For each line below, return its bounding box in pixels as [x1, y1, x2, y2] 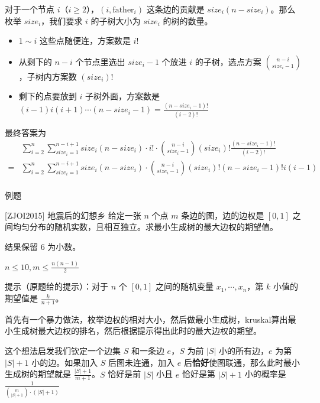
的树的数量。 [163, 14, 213, 27]
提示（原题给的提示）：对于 [5, 280, 108, 292]
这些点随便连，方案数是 [39, 34, 131, 47]
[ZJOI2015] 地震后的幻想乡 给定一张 [5, 209, 141, 221]
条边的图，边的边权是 [181, 209, 264, 221]
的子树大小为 [90, 14, 141, 27]
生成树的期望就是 [5, 368, 71, 380]
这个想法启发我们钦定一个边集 [5, 344, 121, 357]
